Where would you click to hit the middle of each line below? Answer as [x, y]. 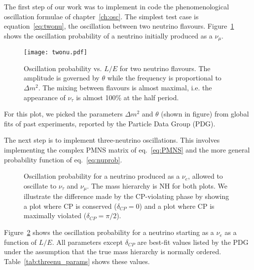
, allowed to [205, 176]
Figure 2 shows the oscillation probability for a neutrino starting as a [109, 232]
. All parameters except [87, 242]
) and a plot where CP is [177, 206]
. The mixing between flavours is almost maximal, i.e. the [125, 88]
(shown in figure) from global [205, 114]
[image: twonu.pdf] [55, 53]
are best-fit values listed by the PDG [193, 242]
